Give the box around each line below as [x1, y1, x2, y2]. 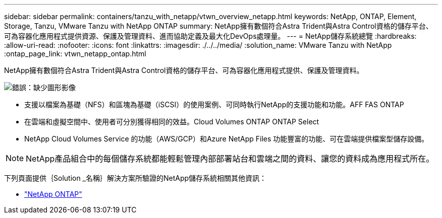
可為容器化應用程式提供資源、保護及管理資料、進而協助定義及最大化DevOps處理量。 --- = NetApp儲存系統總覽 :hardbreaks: [4, 32, 417, 40]
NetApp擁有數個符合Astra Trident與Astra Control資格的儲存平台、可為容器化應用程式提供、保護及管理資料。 [4, 66, 364, 75]
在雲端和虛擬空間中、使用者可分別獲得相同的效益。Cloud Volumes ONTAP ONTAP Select [24, 117, 319, 126]
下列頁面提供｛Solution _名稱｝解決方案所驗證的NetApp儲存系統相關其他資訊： [4, 174, 267, 182]
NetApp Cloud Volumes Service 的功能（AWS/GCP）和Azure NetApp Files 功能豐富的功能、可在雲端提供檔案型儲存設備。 [24, 134, 429, 143]
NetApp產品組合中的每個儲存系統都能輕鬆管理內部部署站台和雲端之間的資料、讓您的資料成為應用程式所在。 [26, 154, 434, 164]
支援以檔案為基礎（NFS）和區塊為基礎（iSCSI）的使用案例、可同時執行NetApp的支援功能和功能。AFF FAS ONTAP [24, 100, 404, 109]
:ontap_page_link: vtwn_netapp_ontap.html [4, 49, 146, 58]
